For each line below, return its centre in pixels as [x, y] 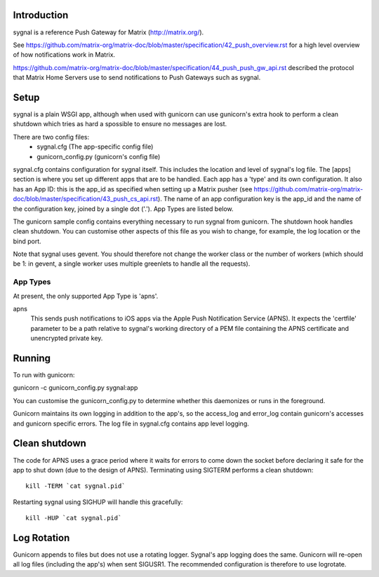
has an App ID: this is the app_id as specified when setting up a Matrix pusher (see [133, 189]
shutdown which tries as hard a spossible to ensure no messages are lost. [120, 124]
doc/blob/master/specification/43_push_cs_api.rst [86, 199]
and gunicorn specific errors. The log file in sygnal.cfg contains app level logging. [131, 423]
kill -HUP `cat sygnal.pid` [74, 518]
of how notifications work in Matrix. [64, 55]
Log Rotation [41, 537]
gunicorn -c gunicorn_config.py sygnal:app [75, 388]
